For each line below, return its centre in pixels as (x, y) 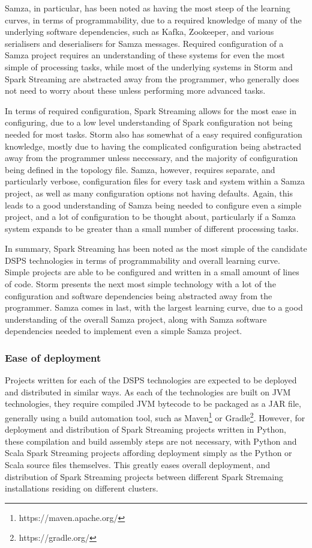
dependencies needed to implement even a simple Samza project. (124, 331)
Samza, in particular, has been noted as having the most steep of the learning (148, 8)
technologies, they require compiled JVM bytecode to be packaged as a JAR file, (153, 403)
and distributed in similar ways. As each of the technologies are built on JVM (148, 391)
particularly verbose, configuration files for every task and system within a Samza (155, 181)
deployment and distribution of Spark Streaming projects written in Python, (145, 429)
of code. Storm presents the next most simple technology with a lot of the (140, 284)
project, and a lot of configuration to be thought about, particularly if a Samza (150, 217)
